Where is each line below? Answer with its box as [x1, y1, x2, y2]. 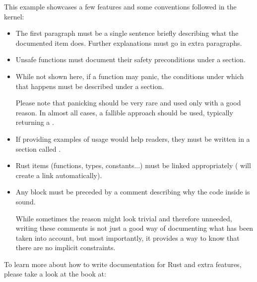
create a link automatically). [15, 170, 102, 180]
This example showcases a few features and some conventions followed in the [4, 1, 237, 11]
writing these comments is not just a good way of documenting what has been [15, 223, 254, 233]
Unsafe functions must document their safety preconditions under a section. [15, 54, 246, 65]
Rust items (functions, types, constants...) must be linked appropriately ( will [15, 160, 251, 171]
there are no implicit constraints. [15, 242, 116, 253]
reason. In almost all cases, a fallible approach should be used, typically [15, 107, 233, 117]
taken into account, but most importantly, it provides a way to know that [15, 232, 240, 243]
